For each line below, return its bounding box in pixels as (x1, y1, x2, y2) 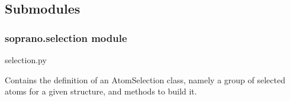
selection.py (5, 54, 47, 66)
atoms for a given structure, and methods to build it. (5, 85, 197, 97)
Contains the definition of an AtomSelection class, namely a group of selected (5, 73, 285, 86)
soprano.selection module (5, 30, 127, 45)
